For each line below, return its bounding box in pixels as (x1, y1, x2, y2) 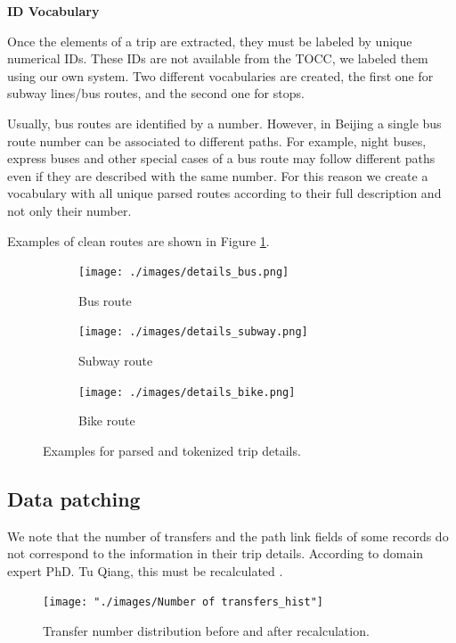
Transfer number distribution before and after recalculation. (43, 622, 370, 640)
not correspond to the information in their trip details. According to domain (7, 544, 424, 563)
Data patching (7, 484, 141, 512)
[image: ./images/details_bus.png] (78, 266, 289, 279)
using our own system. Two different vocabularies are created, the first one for (7, 66, 434, 85)
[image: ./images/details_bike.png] (78, 385, 296, 399)
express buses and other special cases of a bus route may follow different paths (7, 149, 436, 168)
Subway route (78, 351, 153, 370)
